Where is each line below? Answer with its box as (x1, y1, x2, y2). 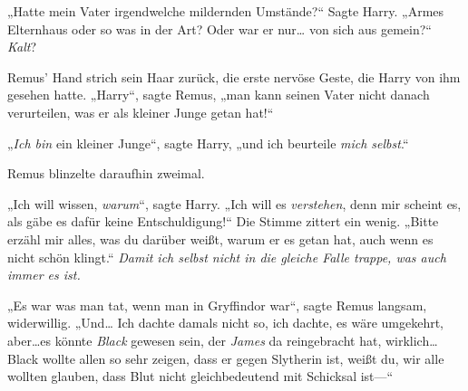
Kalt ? (7, 37, 37, 56)
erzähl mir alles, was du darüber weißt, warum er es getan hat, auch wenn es (7, 229, 434, 248)
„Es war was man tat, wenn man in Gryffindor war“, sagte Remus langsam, (7, 295, 427, 314)
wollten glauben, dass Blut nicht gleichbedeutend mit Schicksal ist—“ (7, 367, 394, 386)
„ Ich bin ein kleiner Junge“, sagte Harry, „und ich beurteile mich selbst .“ (7, 133, 409, 152)
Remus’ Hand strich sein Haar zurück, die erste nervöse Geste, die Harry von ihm (7, 67, 461, 86)
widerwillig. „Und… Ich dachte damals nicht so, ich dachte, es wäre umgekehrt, (7, 313, 444, 332)
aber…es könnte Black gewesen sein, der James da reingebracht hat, (7, 330, 382, 349)
